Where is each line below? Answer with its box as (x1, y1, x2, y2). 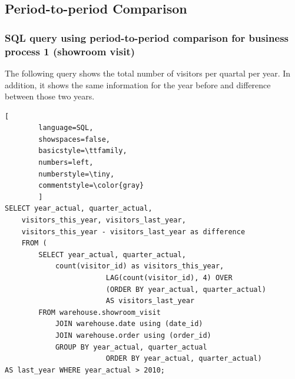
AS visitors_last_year (105, 297, 195, 305)
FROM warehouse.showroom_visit (38, 308, 161, 317)
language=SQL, (38, 124, 94, 132)
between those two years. (5, 90, 95, 102)
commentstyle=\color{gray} (38, 181, 144, 190)
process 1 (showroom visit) (5, 44, 135, 58)
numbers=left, (38, 158, 94, 167)
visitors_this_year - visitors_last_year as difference (21, 227, 246, 236)
